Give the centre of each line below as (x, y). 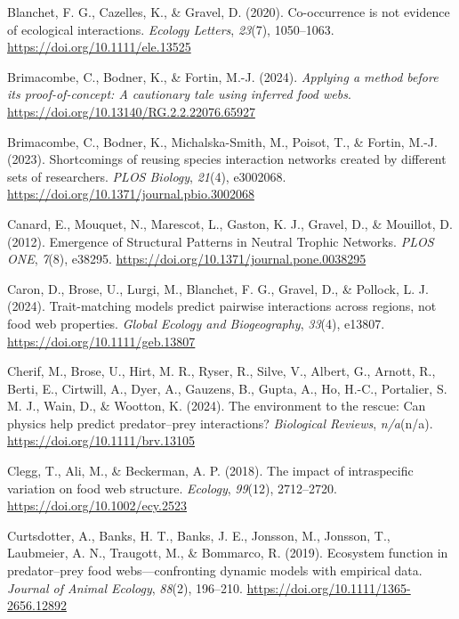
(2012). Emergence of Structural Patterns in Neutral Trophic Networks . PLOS (221, 241)
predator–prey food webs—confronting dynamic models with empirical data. (215, 570)
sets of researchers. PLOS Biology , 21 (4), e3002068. (147, 176)
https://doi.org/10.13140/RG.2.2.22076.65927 (131, 111)
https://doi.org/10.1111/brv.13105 (101, 440)
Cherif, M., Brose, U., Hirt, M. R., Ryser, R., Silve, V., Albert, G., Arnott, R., (221, 371)
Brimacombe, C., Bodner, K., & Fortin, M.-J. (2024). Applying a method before (223, 76)
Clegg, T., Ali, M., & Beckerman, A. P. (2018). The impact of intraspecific (210, 471)
